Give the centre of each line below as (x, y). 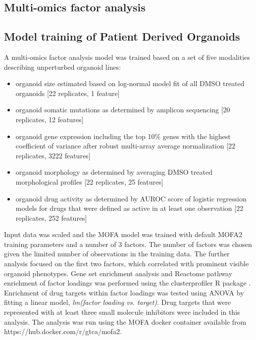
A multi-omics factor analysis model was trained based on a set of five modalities (127, 57)
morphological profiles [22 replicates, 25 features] (89, 181)
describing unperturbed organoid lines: (63, 67)
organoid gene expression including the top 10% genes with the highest (123, 136)
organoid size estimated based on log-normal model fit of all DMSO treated (130, 83)
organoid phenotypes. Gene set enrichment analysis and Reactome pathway (118, 273)
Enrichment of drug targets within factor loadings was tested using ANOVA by (124, 292)
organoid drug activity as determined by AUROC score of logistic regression (131, 198)
